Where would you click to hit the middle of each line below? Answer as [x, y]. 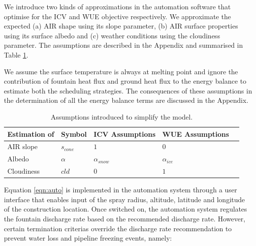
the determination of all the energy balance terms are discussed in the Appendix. [126, 100]
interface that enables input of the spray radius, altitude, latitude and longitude [125, 199]
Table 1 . [16, 54]
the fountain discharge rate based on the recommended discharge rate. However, [125, 218]
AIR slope [23, 146]
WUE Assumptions [196, 134]
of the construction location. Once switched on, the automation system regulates [126, 209]
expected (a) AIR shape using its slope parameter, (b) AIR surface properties [121, 26]
